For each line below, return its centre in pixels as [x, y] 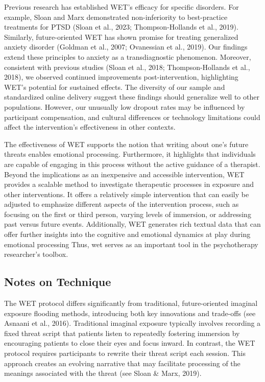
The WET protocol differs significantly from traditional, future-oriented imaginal [131, 303]
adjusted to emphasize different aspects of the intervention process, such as [122, 204]
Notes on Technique [58, 282]
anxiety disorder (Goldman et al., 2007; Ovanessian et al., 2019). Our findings [126, 47]
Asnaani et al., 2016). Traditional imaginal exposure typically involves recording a [132, 323]
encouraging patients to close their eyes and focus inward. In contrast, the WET [130, 343]
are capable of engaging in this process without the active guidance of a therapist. [132, 164]
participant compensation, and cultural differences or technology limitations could [132, 117]
